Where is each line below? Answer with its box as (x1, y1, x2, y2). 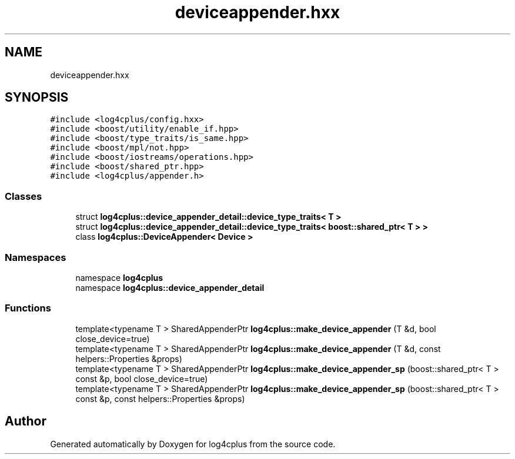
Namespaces (5, 251, 66, 263)
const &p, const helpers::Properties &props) (75, 393, 245, 404)
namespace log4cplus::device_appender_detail (75, 282, 265, 293)
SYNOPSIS (5, 90, 69, 105)
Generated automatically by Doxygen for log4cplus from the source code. (50, 438, 336, 449)
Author (5, 414, 46, 429)
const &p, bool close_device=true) (75, 373, 208, 384)
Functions (5, 302, 51, 314)
